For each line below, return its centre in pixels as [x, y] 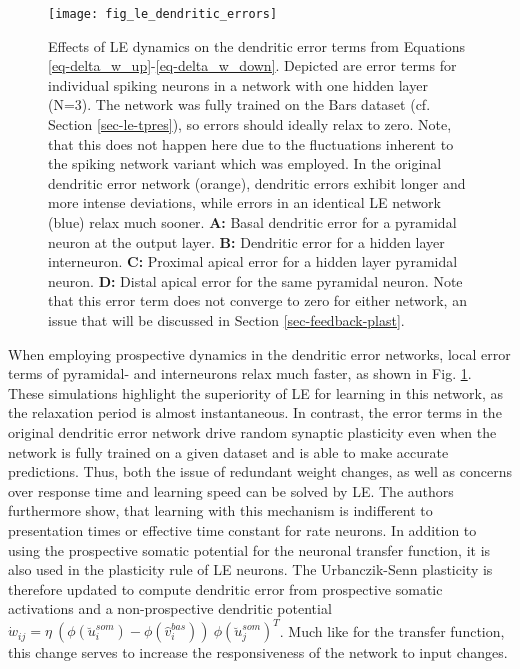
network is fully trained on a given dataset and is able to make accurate [228, 451]
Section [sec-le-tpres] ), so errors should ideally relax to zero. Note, [250, 124]
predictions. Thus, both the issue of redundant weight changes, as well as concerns [260, 471]
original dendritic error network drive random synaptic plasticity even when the [252, 431]
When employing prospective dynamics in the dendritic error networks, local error [259, 353]
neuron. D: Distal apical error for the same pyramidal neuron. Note [255, 280]
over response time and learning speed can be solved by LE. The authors [231, 490]
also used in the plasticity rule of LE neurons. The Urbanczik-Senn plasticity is [250, 569]
